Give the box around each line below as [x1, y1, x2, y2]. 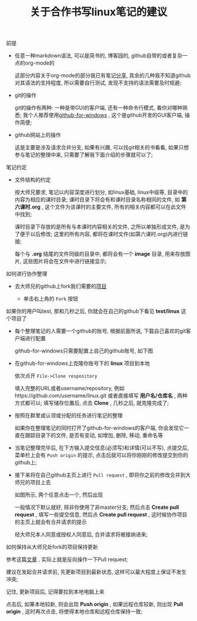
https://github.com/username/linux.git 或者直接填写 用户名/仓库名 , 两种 [14, 392, 188, 400]
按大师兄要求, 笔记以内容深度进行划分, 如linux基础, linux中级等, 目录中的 [14, 189, 188, 196]
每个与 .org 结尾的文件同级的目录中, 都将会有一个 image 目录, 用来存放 [14, 250, 186, 257]
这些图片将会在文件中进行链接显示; [22, 258, 107, 265]
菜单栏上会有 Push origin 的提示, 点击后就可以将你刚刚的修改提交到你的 [14, 452, 189, 459]
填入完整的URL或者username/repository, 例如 [14, 385, 125, 392]
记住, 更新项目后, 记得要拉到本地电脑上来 [6, 588, 104, 595]
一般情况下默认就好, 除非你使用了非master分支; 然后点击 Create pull [14, 503, 179, 511]
